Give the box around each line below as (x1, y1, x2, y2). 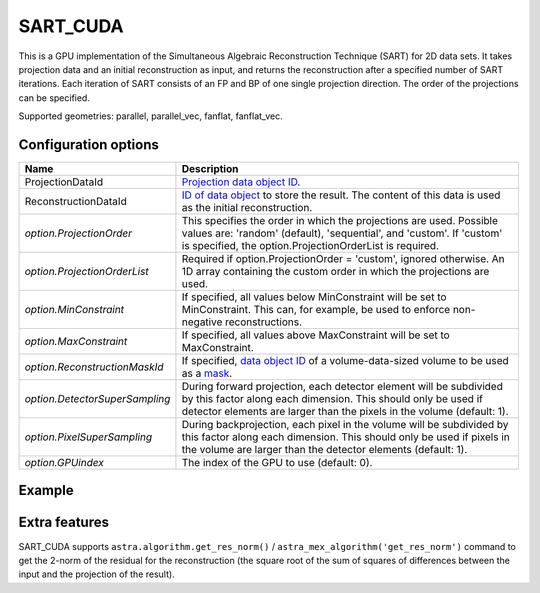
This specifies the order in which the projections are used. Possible (181, 214, 499, 228)
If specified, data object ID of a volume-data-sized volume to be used (181, 354, 509, 368)
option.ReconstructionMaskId (24, 360, 164, 374)
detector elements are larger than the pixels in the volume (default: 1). (181, 405, 509, 419)
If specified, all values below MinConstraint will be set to (181, 290, 447, 304)
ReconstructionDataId (24, 195, 127, 209)
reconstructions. (225, 315, 303, 329)
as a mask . (181, 366, 233, 380)
